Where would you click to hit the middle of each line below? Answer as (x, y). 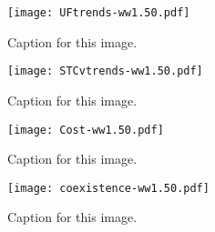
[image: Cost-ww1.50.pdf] (86, 130)
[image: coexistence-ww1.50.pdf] (108, 188)
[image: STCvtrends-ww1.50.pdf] (105, 71)
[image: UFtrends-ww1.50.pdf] (99, 13)
